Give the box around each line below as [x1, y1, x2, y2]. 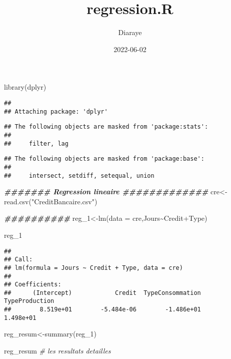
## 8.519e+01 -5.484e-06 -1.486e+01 [4, 306, 201, 313]
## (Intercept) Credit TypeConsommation [4, 289, 201, 296]
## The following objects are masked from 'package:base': [4, 155, 204, 163]
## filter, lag [4, 140, 68, 147]
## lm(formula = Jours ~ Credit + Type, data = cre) [4, 264, 183, 271]
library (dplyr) [4, 82, 46, 92]
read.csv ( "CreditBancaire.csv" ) [4, 196, 97, 206]
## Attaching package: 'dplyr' [4, 108, 108, 115]
